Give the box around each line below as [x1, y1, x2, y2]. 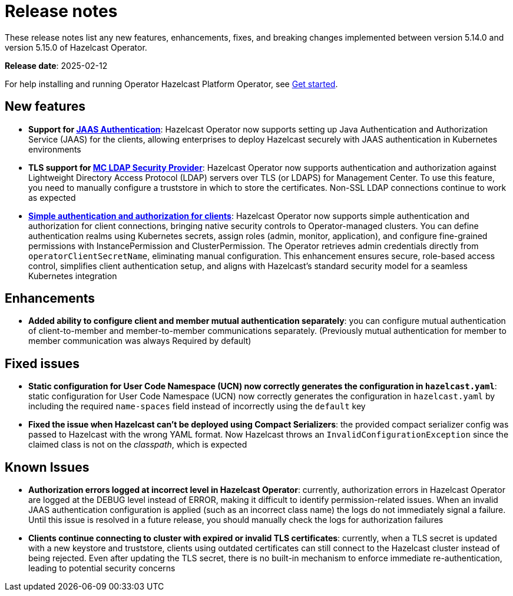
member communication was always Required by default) [28, 336, 251, 346]
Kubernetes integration [28, 270, 117, 281]
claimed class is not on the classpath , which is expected [28, 439, 247, 450]
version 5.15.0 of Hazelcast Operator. [5, 42, 147, 52]
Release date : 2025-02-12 [5, 60, 108, 71]
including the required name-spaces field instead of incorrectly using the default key [28, 401, 366, 412]
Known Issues [5, 459, 90, 475]
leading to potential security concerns [28, 563, 176, 574]
